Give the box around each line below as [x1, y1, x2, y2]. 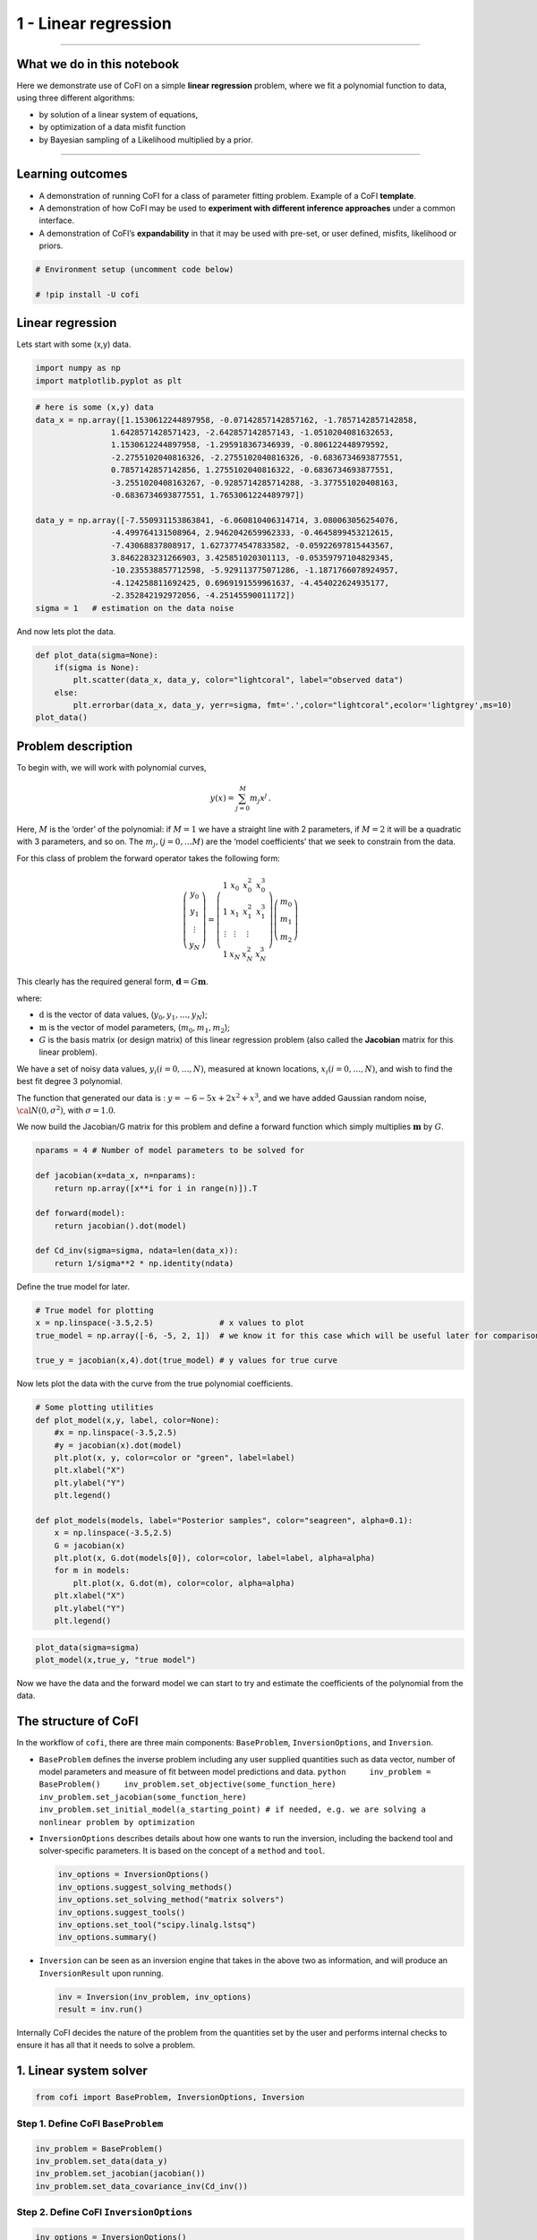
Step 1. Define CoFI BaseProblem [16, 2117, 164, 2130]
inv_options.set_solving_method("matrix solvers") [57, 1895, 286, 1905]
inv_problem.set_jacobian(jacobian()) [35, 2168, 206, 2179]
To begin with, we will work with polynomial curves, [16, 762, 207, 772]
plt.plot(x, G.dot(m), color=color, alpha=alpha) [72, 1578, 295, 1588]
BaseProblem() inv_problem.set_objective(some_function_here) [38, 1779, 337, 1789]
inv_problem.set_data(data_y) [35, 2156, 168, 2166]
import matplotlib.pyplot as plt [35, 375, 183, 385]
